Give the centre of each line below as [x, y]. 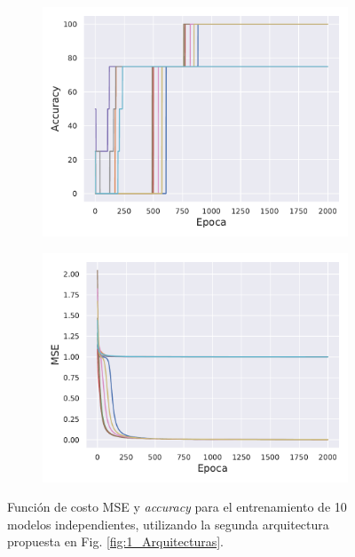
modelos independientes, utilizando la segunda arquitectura [168, 524]
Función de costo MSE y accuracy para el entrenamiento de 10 [177, 507]
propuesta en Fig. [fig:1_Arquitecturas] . [115, 541]
